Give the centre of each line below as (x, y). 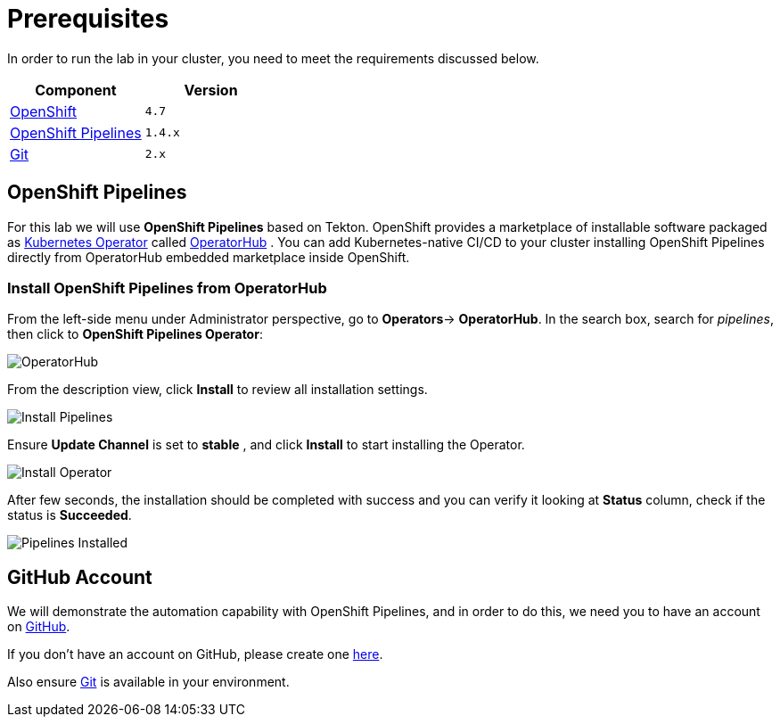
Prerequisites (88, 19)
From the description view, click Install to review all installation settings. (218, 390)
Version (211, 90)
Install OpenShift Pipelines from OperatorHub (167, 288)
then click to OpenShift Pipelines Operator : (135, 334)
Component (76, 90)
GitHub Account (80, 577)
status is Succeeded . (70, 515)
